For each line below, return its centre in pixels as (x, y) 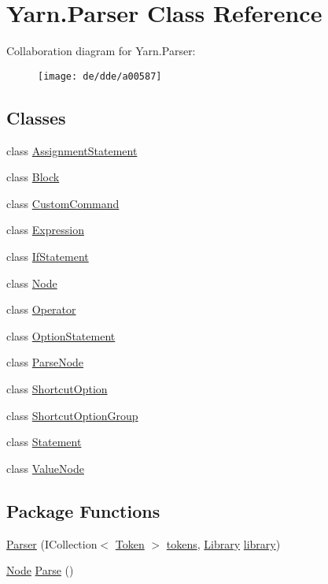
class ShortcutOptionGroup (72, 415)
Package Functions (83, 510)
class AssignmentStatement (72, 150)
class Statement (44, 442)
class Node (32, 283)
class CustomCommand (63, 203)
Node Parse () (40, 570)
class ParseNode (45, 362)
